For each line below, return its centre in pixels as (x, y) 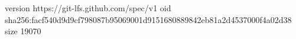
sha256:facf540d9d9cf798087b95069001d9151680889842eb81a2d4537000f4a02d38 (148, 19)
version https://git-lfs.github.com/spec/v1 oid (88, 8)
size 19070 (23, 31)
